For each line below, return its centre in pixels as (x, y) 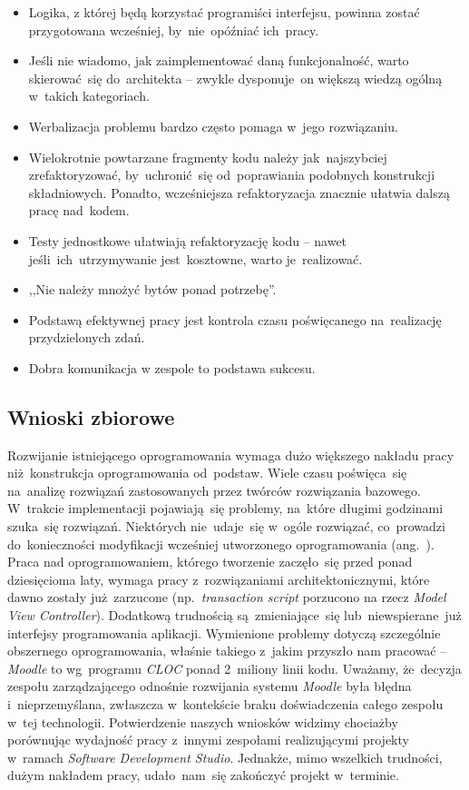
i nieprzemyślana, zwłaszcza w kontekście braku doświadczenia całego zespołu (225, 704)
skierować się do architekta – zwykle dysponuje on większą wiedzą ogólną (235, 78)
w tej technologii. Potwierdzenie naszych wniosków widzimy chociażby (203, 721)
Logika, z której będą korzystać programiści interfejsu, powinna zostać (224, 12)
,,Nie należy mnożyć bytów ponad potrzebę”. (152, 289)
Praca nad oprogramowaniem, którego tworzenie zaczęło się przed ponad (210, 562)
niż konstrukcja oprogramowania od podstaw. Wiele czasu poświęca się (207, 473)
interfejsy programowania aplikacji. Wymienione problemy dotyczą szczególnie (224, 632)
